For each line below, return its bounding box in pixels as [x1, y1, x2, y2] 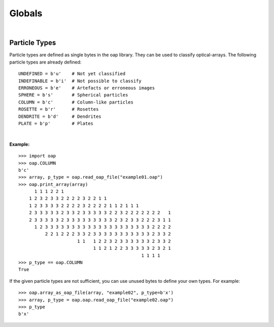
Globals [9, 8, 43, 19]
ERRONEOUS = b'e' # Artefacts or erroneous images [18, 85, 155, 91]
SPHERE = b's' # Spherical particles [18, 92, 128, 98]
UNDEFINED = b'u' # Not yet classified [18, 71, 126, 77]
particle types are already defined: [9, 59, 82, 65]
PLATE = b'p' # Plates [18, 120, 94, 126]
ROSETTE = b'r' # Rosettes [18, 107, 99, 112]
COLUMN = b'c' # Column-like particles [18, 99, 134, 105]
